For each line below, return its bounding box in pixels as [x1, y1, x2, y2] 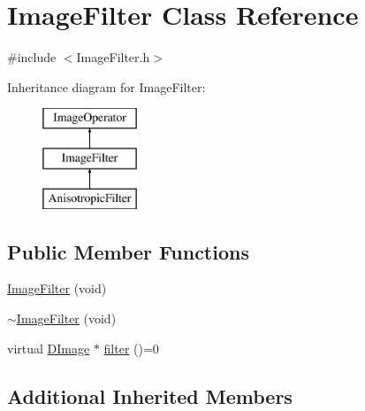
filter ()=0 [103, 338, 159, 357]
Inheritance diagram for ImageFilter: [7, 77, 206, 96]
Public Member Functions [7, 237, 249, 265]
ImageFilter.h [76, 48, 150, 66]
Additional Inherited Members [7, 382, 293, 409]
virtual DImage [7, 338, 90, 357]
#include [7, 48, 57, 66]
